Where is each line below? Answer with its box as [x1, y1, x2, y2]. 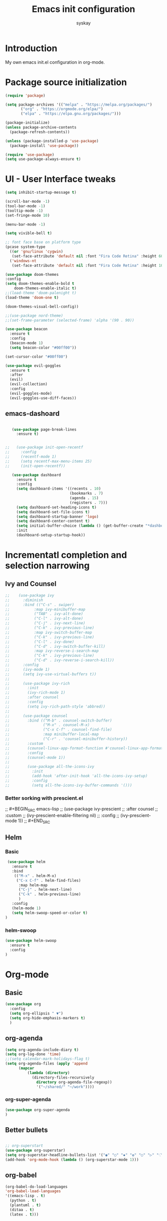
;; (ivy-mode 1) [5, 667, 50, 672]
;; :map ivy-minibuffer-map [5, 607, 85, 612]
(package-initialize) [5, 121, 50, 125]
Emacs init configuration [32, 3, 135, 15]
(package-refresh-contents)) [9, 129, 70, 134]
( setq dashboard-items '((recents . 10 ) [16, 487, 101, 491]
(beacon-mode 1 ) [9, 341, 43, 346]
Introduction [5, 42, 58, 54]
